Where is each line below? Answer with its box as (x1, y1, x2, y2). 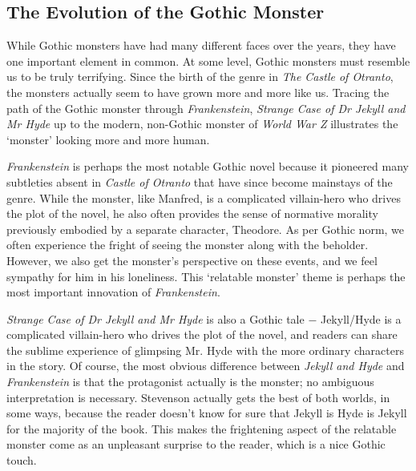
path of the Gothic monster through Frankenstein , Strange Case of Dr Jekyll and (6, 99, 406, 116)
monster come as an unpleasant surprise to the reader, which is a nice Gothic (6, 436, 386, 453)
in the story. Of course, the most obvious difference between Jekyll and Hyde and (6, 357, 405, 374)
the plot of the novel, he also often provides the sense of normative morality (6, 205, 378, 222)
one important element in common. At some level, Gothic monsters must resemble (6, 52, 410, 69)
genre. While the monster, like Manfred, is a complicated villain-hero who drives (6, 189, 401, 206)
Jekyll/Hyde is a (320, 310, 402, 327)
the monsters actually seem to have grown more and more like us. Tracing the (6, 83, 390, 100)
